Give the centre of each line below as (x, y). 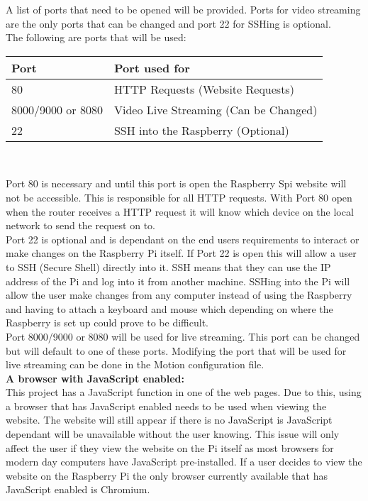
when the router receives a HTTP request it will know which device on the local (180, 211)
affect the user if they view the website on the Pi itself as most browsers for (170, 447)
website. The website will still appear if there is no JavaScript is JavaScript (169, 420)
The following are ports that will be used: (96, 37)
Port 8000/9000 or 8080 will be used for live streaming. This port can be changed (183, 336)
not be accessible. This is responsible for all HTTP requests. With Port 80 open (179, 197)
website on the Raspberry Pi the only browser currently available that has (167, 475)
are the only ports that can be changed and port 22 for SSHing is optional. (168, 23)
